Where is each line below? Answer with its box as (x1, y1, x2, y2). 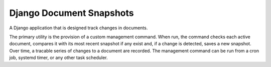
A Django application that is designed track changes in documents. (9, 25, 148, 31)
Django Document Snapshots (9, 7, 134, 18)
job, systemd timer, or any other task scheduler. (9, 55, 108, 61)
